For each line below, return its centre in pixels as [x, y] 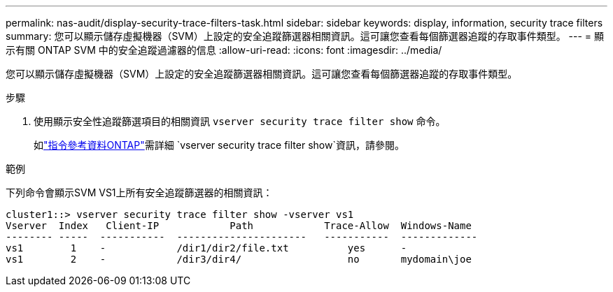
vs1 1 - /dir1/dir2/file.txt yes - [206, 248]
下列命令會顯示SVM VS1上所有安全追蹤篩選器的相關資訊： [139, 192]
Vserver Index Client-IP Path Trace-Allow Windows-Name [239, 226]
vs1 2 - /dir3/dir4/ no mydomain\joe [239, 259]
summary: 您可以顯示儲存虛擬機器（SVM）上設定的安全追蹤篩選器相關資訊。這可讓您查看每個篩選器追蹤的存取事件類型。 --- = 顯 [305, 36]
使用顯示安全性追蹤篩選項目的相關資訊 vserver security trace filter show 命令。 [240, 121]
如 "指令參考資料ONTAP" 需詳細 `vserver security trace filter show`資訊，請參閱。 [219, 145]
